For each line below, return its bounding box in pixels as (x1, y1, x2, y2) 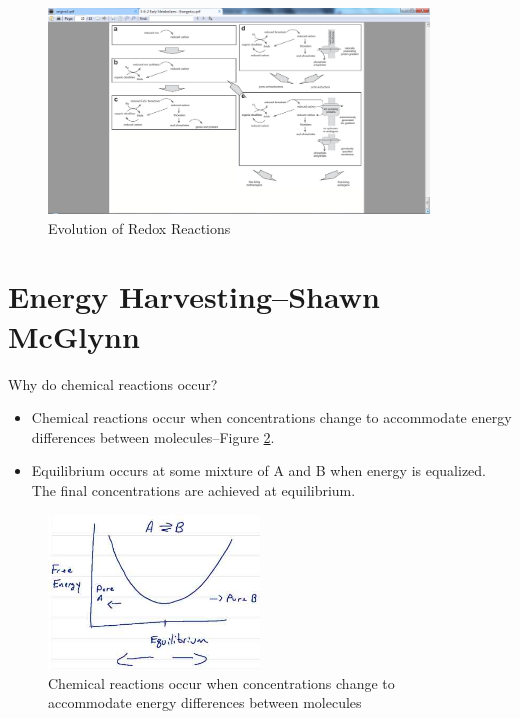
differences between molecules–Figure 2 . (31, 426, 275, 447)
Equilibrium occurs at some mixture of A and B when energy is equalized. (31, 460, 487, 481)
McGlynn (8, 315, 140, 356)
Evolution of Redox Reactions (48, 217, 231, 238)
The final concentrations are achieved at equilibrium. (31, 479, 356, 500)
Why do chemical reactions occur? (8, 373, 218, 394)
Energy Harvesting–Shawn (8, 276, 380, 317)
